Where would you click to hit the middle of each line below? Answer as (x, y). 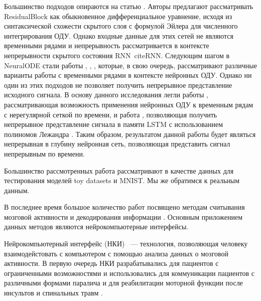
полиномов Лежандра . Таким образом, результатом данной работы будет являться (130, 134)
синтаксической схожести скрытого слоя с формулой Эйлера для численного (121, 26)
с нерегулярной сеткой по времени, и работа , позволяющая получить (111, 114)
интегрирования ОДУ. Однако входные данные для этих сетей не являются (119, 35)
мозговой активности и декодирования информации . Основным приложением (123, 216)
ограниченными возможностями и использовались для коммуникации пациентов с (129, 273)
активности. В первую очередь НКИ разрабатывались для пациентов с (111, 263)
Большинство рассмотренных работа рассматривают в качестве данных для (119, 170)
